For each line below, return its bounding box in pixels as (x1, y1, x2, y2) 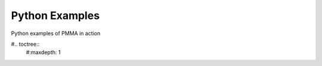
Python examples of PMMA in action (11, 30, 101, 37)
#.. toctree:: (11, 40, 40, 48)
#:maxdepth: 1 (26, 49, 61, 56)
